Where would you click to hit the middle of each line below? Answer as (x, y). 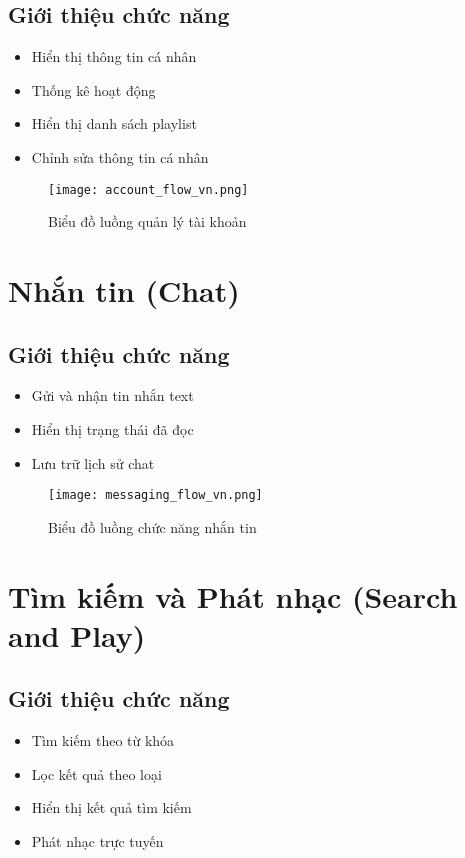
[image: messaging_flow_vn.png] (155, 495)
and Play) (77, 634)
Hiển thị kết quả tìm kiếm (111, 807)
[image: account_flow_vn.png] (148, 189)
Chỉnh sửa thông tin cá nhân (120, 156)
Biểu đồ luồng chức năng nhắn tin (152, 526)
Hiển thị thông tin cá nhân (114, 56)
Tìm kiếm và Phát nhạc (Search (233, 595)
